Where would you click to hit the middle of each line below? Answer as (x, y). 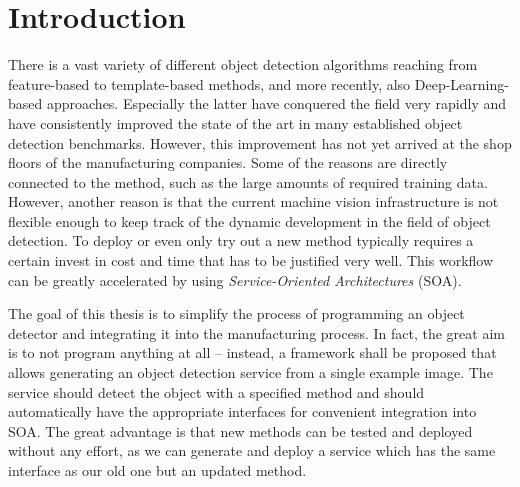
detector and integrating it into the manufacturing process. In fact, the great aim (256, 332)
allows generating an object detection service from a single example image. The (250, 372)
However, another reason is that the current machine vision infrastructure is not (253, 201)
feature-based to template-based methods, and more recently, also (209, 83)
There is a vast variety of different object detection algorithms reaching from (243, 64)
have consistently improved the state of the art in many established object (235, 122)
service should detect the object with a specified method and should (216, 391)
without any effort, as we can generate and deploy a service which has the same (252, 450)
